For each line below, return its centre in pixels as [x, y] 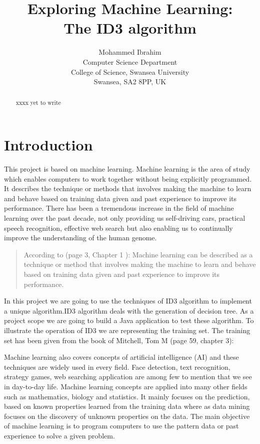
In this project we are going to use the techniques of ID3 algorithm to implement [128, 301]
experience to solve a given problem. [59, 435]
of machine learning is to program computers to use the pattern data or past [121, 426]
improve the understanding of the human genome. [80, 238]
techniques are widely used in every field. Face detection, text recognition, [117, 366]
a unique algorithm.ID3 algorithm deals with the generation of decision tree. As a [129, 310]
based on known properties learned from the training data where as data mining [127, 406]
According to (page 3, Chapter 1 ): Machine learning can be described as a [138, 254]
